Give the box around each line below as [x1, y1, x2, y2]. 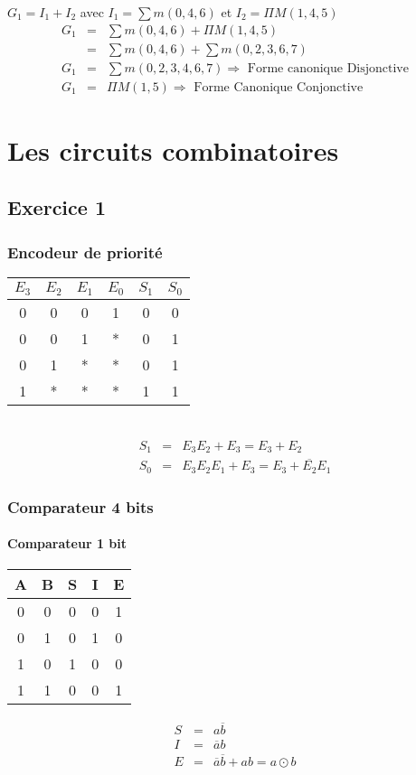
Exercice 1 [7, 193, 106, 221]
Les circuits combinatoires [7, 131, 339, 168]
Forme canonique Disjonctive [247, 61, 409, 75]
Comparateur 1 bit [7, 534, 127, 553]
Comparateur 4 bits [7, 495, 154, 518]
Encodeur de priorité [7, 240, 163, 263]
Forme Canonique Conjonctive [194, 80, 364, 94]
